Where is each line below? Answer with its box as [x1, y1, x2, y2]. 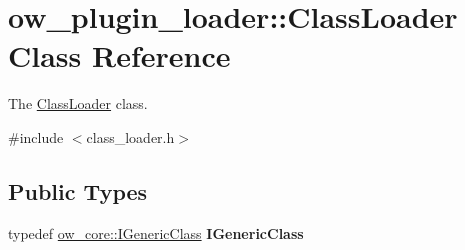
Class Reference [8, 35, 231, 76]
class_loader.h [86, 126, 175, 147]
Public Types [8, 175, 148, 206]
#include [8, 126, 64, 147]
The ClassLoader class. [8, 93, 148, 114]
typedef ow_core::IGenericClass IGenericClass [8, 222, 304, 243]
